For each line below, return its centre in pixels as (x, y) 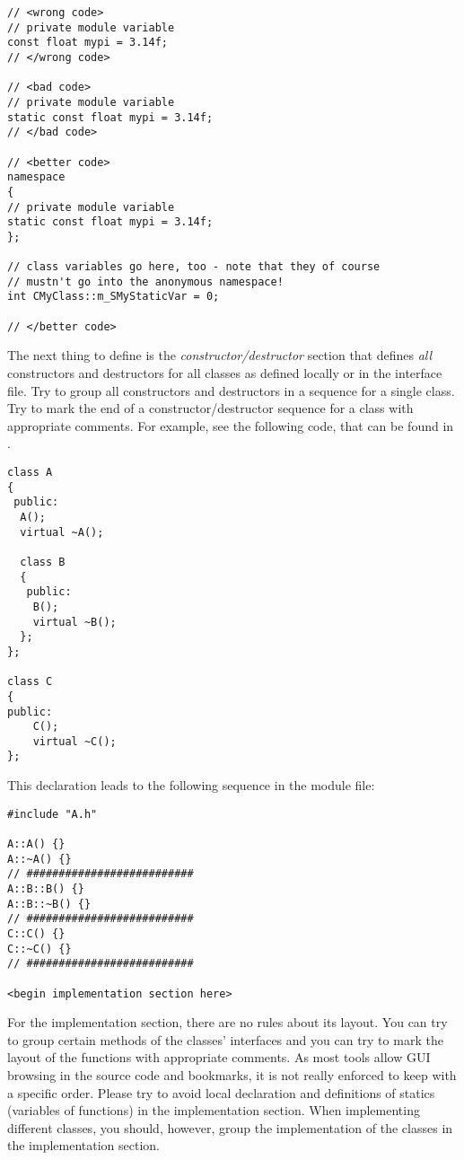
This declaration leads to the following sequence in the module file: (191, 785)
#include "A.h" (53, 814)
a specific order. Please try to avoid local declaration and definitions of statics (221, 1092)
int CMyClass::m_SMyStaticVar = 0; (114, 297)
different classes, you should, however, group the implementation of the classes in (230, 1127)
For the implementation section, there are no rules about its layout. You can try (228, 1022)
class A (30, 472)
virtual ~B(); (74, 622)
